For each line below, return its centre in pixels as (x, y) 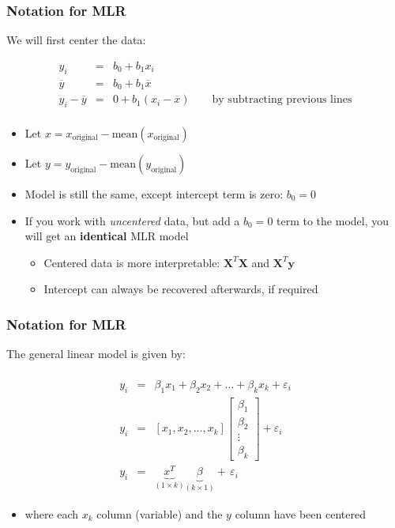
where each (52, 513)
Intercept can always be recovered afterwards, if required (181, 289)
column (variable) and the (160, 513)
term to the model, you (333, 220)
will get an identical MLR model (107, 236)
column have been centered (300, 513)
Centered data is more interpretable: (132, 262)
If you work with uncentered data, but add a (132, 220)
